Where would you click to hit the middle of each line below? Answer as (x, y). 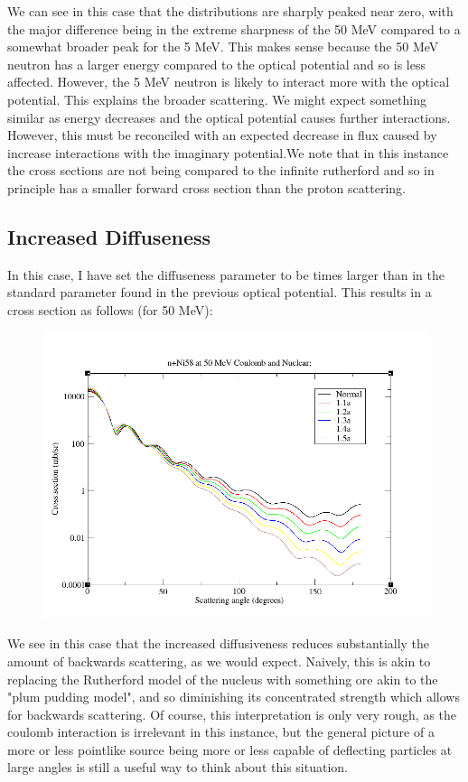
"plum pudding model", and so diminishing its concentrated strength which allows (234, 697)
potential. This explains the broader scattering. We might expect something (217, 99)
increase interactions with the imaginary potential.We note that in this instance (228, 152)
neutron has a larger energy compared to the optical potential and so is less (216, 64)
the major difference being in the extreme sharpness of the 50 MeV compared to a (234, 28)
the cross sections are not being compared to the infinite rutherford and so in (221, 170)
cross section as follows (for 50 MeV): (110, 309)
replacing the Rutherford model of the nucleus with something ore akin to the (223, 679)
